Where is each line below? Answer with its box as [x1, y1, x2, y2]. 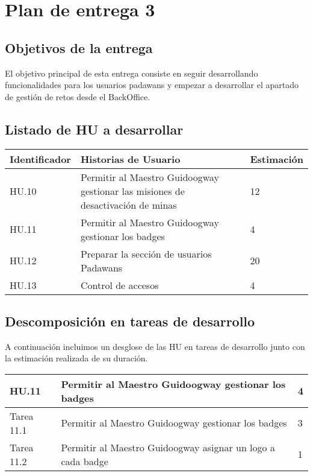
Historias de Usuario [80, 151, 181, 166]
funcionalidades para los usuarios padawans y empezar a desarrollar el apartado [5, 78, 299, 91]
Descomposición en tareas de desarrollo [5, 311, 255, 330]
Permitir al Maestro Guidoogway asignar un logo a [61, 440, 275, 454]
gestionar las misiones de [80, 183, 185, 198]
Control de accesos [80, 278, 159, 292]
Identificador [10, 151, 71, 166]
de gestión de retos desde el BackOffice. [5, 90, 150, 103]
